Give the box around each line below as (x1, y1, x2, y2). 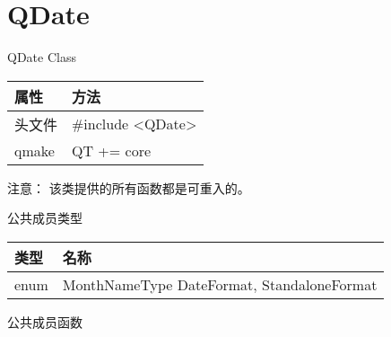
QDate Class (7, 48, 76, 67)
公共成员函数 (7, 312, 83, 331)
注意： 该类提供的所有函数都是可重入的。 (7, 178, 250, 197)
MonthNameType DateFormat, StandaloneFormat (62, 273, 378, 295)
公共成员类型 (7, 208, 83, 227)
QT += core (72, 139, 152, 161)
